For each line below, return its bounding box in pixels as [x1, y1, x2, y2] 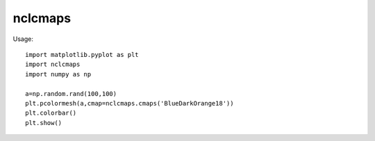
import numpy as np [25, 70, 92, 78]
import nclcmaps [25, 60, 81, 69]
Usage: [12, 35, 34, 43]
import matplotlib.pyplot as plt [25, 51, 139, 58]
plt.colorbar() [25, 109, 77, 117]
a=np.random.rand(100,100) [25, 90, 117, 97]
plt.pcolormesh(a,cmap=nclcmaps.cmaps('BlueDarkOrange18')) [25, 99, 234, 107]
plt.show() [25, 119, 62, 126]
